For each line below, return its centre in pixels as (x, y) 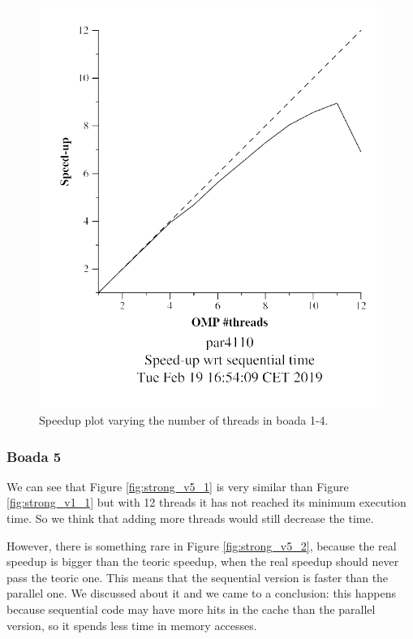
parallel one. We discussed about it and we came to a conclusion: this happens (201, 593)
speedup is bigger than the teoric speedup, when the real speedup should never (203, 561)
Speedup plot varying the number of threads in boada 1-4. (184, 420)
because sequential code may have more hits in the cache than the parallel (191, 609)
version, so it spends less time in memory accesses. (132, 625)
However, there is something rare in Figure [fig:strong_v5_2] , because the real (202, 545)
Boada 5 (34, 456)
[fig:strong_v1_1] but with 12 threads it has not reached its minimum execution (206, 502)
